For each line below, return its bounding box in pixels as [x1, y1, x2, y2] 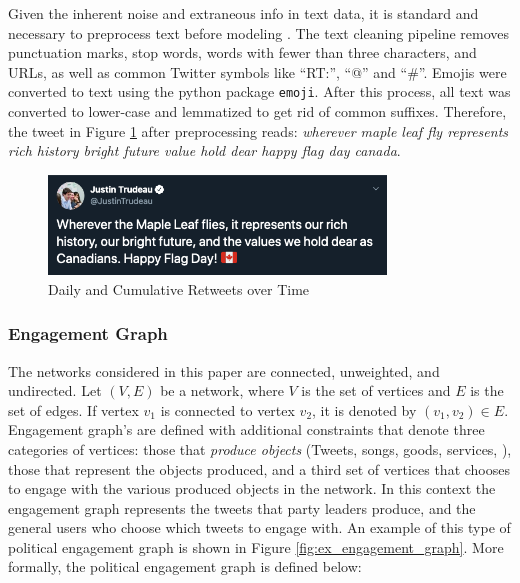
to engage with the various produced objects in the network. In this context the [8, 478, 496, 499]
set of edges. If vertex [8, 399, 139, 420]
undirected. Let [8, 380, 102, 401]
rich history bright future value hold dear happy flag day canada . [8, 140, 401, 161]
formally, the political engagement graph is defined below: [8, 556, 362, 577]
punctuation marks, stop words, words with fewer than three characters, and [8, 42, 477, 63]
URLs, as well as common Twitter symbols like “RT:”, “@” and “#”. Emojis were [8, 61, 507, 82]
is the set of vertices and [301, 380, 451, 401]
